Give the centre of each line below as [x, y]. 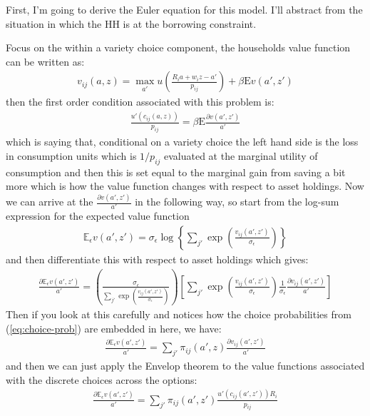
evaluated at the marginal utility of [241, 155]
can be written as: [45, 61]
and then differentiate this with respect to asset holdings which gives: [157, 259]
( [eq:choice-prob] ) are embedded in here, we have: [114, 328]
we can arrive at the [50, 202]
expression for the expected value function [98, 216]
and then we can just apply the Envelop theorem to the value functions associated [185, 366]
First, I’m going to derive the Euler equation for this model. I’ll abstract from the [184, 9]
